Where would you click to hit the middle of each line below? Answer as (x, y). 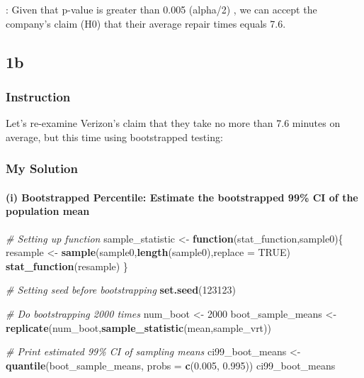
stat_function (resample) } (67, 266)
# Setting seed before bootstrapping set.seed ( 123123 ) (121, 290)
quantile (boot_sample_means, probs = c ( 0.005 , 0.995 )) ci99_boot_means (171, 365)
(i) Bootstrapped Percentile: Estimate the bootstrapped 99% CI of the (182, 197)
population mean (48, 211)
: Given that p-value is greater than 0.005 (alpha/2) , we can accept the (161, 9)
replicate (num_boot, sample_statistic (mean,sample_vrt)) (138, 327)
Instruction (38, 96)
